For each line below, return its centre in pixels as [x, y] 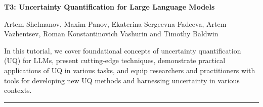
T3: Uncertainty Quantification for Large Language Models [109, 7]
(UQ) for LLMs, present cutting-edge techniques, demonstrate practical [115, 60]
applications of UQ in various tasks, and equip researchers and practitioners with [130, 70]
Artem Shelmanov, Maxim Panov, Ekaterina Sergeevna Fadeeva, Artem [115, 23]
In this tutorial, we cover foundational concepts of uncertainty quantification [123, 50]
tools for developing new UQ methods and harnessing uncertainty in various [122, 80]
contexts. [18, 90]
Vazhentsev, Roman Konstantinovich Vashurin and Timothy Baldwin [111, 34]
